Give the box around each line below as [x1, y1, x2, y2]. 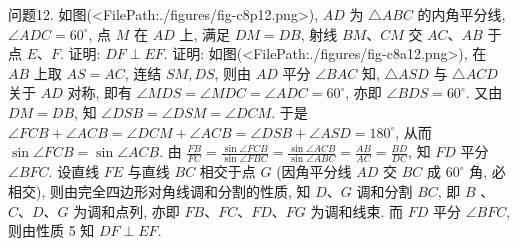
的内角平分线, [417, 4, 506, 24]
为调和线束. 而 [310, 200, 404, 221]
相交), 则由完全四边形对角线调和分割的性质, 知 [8, 181, 311, 202]
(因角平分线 [276, 161, 352, 182]
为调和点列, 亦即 [73, 200, 180, 221]
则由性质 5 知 [8, 220, 95, 241]
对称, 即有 [67, 82, 132, 103]
